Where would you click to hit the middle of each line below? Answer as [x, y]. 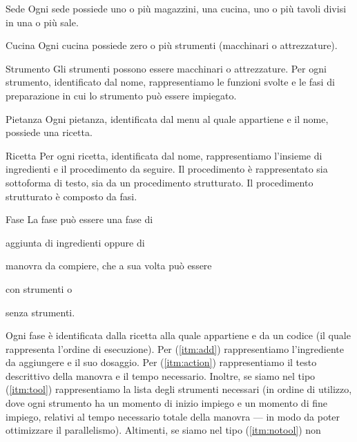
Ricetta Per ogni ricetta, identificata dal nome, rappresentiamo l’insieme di [164, 155]
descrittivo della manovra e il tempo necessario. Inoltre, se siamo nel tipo [161, 375]
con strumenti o [39, 288]
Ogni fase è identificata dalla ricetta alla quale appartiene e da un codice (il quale [178, 335]
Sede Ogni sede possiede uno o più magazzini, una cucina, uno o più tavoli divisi [176, 8]
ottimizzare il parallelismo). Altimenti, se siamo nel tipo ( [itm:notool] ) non [163, 430]
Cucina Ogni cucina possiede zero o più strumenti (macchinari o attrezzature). [172, 45]
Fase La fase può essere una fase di [79, 219]
